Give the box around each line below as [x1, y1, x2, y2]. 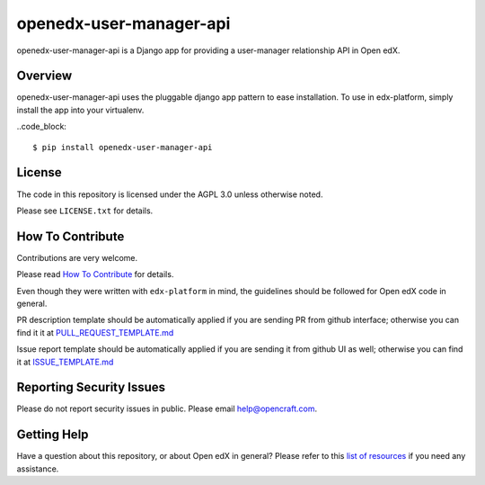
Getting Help [16, 427, 89, 443]
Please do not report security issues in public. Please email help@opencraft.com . [16, 403, 318, 414]
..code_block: [16, 121, 67, 132]
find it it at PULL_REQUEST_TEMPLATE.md [16, 327, 174, 337]
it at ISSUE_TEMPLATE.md [16, 356, 114, 367]
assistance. [16, 463, 59, 474]
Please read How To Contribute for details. [16, 269, 174, 280]
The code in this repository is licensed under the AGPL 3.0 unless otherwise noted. [16, 189, 323, 200]
